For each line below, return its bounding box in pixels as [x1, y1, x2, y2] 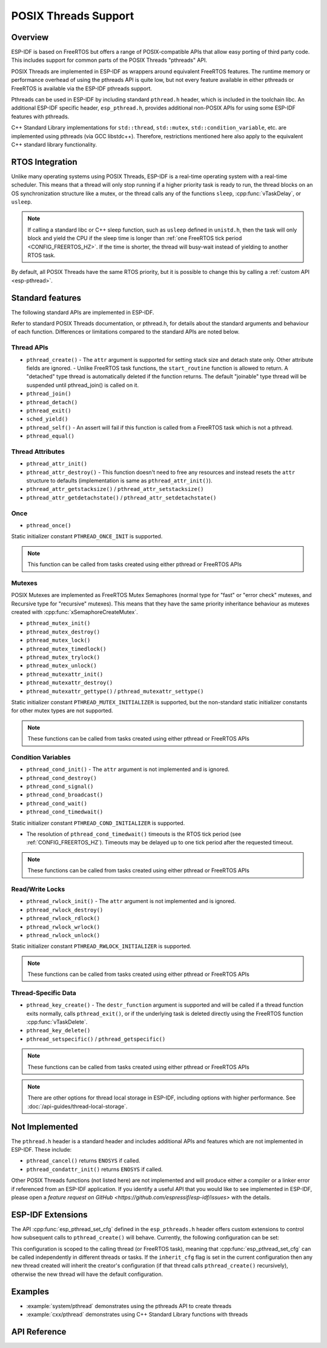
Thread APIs [11, 343, 48, 352]
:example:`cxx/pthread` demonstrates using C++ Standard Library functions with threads [26, 1311, 248, 1318]
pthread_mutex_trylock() [26, 654, 100, 661]
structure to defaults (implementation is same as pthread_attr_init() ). [26, 477, 213, 484]
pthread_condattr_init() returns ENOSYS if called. [26, 1166, 163, 1173]
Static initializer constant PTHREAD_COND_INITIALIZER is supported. [11, 819, 185, 827]
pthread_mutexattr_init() [26, 670, 104, 678]
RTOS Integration [11, 156, 78, 167]
